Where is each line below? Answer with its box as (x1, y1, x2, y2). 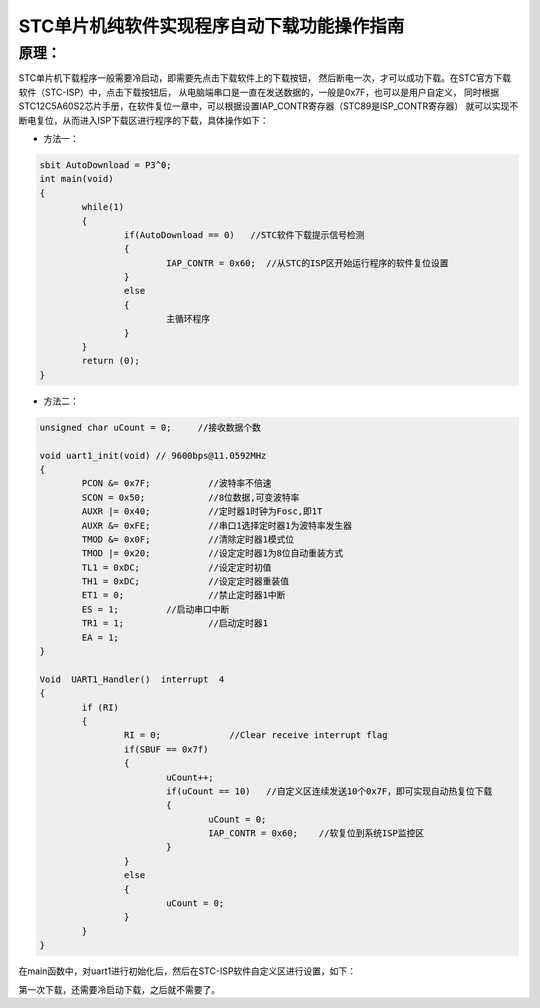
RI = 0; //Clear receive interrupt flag (123, 730, 388, 741)
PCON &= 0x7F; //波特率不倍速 (81, 478, 272, 489)
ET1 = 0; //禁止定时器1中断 (81, 590, 286, 601)
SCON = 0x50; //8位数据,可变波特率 (81, 491, 300, 503)
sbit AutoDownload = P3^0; (39, 159, 172, 170)
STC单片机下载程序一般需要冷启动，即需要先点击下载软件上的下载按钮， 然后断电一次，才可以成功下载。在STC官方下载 (18, 72, 512, 84)
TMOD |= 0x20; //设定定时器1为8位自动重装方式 (81, 548, 344, 559)
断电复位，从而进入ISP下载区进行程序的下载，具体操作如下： (18, 114, 269, 126)
